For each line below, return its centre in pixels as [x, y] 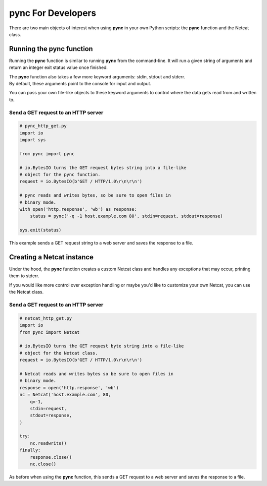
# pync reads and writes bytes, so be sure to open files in [95, 195]
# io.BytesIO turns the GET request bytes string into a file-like [103, 168]
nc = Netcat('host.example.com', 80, [65, 395]
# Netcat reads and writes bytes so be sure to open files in [96, 374]
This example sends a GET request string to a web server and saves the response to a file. [101, 243]
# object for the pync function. [60, 175]
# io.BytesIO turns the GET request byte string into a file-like [102, 346]
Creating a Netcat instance [51, 257]
